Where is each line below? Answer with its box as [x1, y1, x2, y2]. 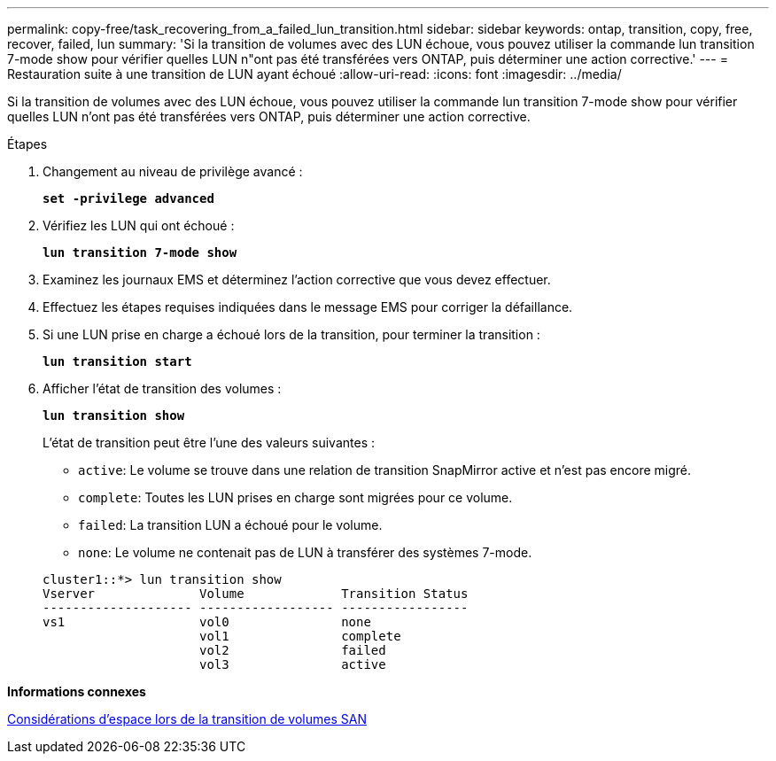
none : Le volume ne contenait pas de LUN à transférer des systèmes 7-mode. [78, 545, 532, 560]
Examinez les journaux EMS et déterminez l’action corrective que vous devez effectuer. [43, 272, 551, 287]
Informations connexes [7, 684, 146, 699]
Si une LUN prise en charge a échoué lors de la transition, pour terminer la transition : [43, 327, 540, 342]
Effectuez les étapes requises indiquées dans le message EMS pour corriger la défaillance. [43, 299, 573, 314]
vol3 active [199, 657, 386, 672]
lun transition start [43, 354, 192, 369]
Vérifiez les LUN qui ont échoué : [43, 218, 235, 233]
